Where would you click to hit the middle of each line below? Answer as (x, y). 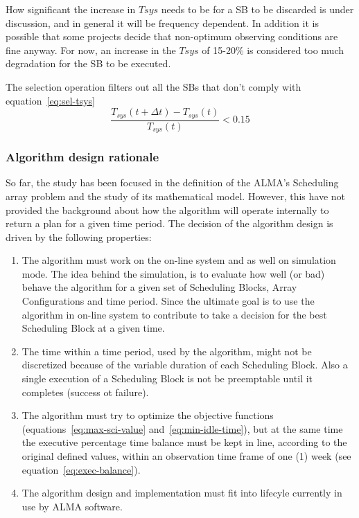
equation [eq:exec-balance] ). (81, 469)
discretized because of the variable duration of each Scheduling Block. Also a (185, 365)
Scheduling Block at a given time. (93, 328)
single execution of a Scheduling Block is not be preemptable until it (167, 378)
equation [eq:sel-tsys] (50, 100)
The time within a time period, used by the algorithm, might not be (167, 351)
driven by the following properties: (79, 236)
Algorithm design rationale (82, 157)
